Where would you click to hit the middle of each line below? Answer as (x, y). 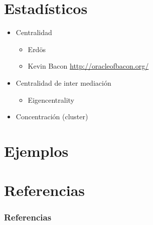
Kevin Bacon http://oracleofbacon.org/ (88, 66)
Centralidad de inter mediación (63, 82)
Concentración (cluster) (52, 117)
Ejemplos (36, 151)
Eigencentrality (51, 99)
